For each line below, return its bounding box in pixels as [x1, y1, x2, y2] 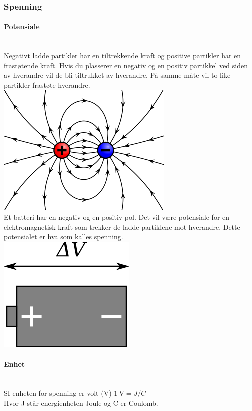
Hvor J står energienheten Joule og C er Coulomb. [4, 397, 158, 408]
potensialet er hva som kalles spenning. [4, 231, 123, 242]
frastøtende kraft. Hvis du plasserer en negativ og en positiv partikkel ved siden [4, 60, 248, 70]
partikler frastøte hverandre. [4, 80, 90, 90]
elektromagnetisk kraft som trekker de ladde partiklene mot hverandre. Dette [4, 221, 240, 232]
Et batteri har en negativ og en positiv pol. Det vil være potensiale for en [4, 212, 230, 222]
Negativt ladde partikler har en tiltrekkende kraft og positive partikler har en [4, 50, 241, 61]
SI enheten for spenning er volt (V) [4, 387, 112, 398]
